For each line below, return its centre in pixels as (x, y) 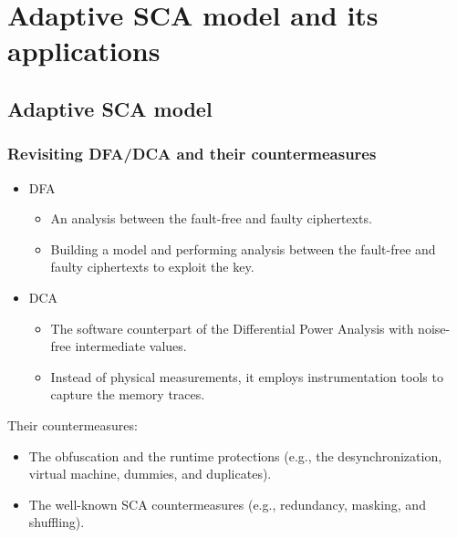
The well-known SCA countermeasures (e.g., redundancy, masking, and (227, 504)
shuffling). (57, 522)
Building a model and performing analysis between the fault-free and (243, 248)
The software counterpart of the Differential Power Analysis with (232, 328)
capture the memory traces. (128, 394)
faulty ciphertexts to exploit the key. (152, 267)
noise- (434, 328)
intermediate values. (131, 346)
